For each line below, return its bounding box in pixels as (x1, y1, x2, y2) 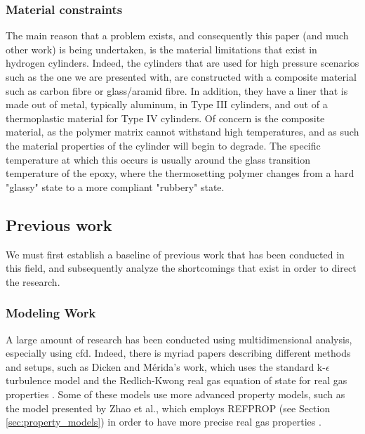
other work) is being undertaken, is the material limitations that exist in (6, 41, 317, 56)
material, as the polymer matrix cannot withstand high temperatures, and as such (6, 124, 359, 139)
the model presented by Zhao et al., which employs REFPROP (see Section (6, 400, 331, 415)
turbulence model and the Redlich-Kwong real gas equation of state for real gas (6, 373, 347, 388)
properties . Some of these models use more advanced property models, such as (6, 386, 345, 401)
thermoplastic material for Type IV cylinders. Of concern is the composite (6, 110, 325, 125)
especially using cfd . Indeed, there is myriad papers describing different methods (6, 346, 351, 360)
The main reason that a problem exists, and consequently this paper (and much (6, 28, 349, 43)
